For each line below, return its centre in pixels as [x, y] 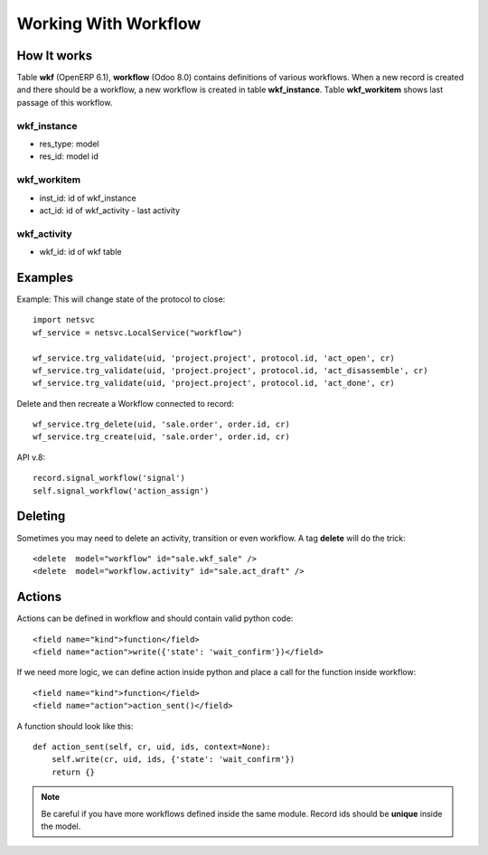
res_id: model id [69, 156]
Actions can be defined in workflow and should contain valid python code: [155, 618]
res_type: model [69, 144]
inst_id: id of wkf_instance [88, 198]
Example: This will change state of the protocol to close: [121, 299]
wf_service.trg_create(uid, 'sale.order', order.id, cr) [162, 437]
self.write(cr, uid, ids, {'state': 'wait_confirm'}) [173, 760]
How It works [55, 56]
